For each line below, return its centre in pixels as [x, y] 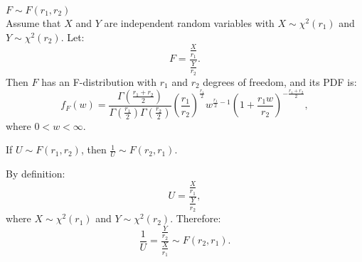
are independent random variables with [189, 23]
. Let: [73, 37]
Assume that [33, 23]
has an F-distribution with [99, 81]
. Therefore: [196, 218]
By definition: [36, 174]
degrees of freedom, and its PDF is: [280, 81]
